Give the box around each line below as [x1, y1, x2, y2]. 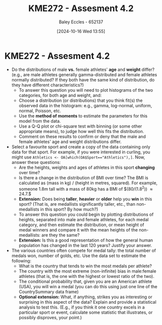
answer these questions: [11, 159, 61, 165]
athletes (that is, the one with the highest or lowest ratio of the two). [18, 274, 155, 279]
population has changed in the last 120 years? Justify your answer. [18, 243, 152, 248]
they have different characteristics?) [11, 82, 84, 88]
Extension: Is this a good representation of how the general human [18, 237, 153, 243]
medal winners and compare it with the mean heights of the [18, 227, 138, 233]
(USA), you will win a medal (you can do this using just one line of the [18, 284, 158, 290]
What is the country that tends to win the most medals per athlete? [18, 263, 152, 269]
